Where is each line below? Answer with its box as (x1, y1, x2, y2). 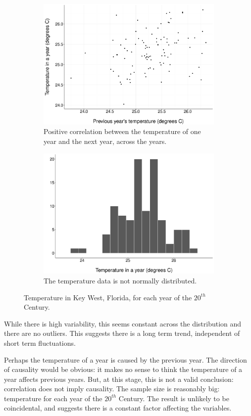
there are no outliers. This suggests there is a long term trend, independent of (4, 328, 240, 338)
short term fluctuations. (4, 337, 76, 348)
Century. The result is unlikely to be (118, 393, 229, 403)
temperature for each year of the (4, 393, 102, 403)
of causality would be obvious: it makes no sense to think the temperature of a (4, 364, 243, 374)
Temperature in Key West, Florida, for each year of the (24, 292, 192, 302)
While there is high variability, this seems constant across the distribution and (4, 318, 242, 328)
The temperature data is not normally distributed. (44, 275, 197, 285)
